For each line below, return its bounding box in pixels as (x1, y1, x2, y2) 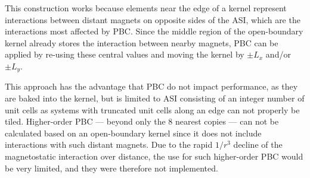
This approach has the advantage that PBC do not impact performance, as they (5, 80, 298, 93)
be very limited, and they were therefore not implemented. (5, 161, 218, 174)
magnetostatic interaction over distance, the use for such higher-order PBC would (5, 150, 303, 162)
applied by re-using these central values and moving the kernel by (5, 48, 244, 61)
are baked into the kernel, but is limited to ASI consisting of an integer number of (5, 92, 305, 104)
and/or (265, 48, 291, 61)
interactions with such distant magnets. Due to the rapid (5, 138, 213, 151)
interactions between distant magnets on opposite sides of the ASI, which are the (5, 13, 300, 26)
